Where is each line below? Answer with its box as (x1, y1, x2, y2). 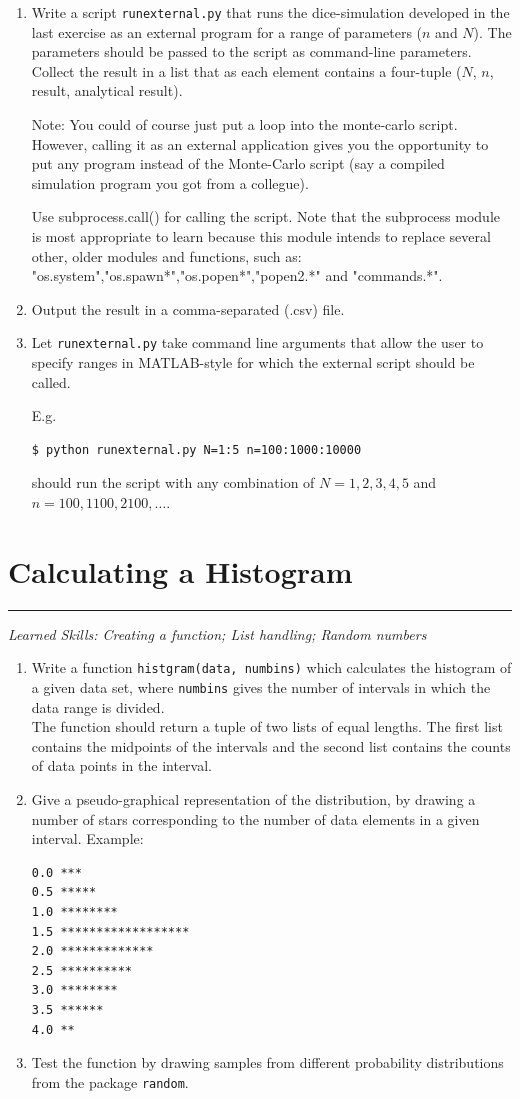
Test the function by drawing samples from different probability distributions (31, 1052, 504, 1073)
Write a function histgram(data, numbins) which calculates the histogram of (31, 657, 512, 678)
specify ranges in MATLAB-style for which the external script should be (31, 352, 475, 373)
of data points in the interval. (31, 755, 212, 776)
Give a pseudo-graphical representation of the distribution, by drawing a (31, 789, 476, 809)
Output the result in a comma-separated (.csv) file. (31, 298, 345, 319)
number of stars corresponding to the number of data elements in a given (31, 808, 480, 829)
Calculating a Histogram (8, 550, 353, 591)
